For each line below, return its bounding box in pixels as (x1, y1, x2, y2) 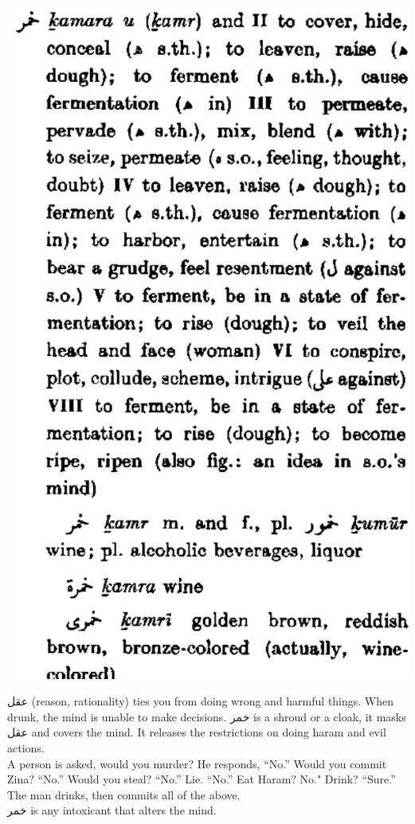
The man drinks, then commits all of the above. (7, 786, 241, 803)
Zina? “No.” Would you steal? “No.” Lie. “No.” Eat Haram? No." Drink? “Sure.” (7, 771, 396, 787)
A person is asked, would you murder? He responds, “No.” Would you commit (7, 755, 387, 771)
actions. (7, 740, 45, 756)
